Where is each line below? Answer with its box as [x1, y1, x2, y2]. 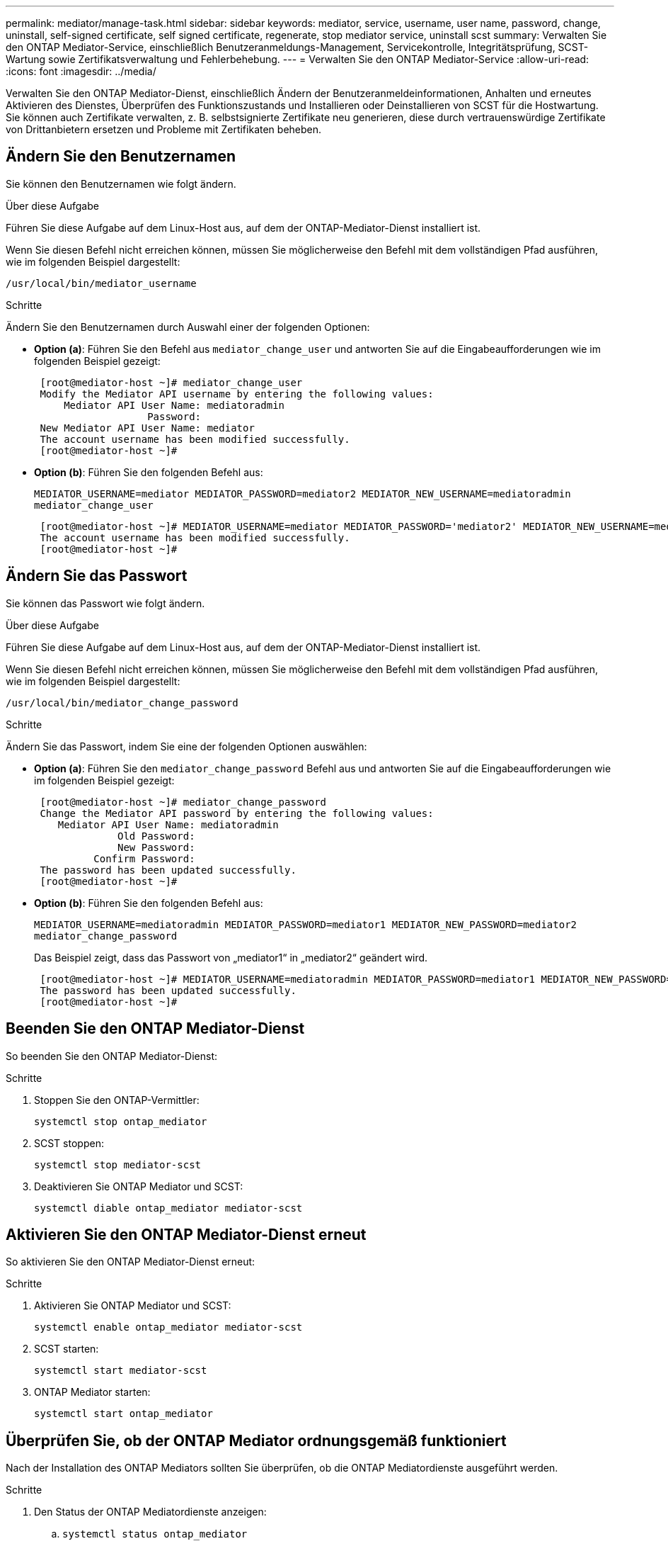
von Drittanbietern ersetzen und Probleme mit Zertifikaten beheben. [6, 123, 322, 135]
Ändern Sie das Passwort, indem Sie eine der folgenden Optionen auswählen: [6, 740, 367, 752]
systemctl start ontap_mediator [34, 1408, 213, 1420]
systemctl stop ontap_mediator [34, 1115, 207, 1127]
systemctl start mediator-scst [34, 1365, 207, 1377]
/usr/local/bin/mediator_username [6, 277, 197, 289]
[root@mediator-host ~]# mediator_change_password [40, 796, 327, 808]
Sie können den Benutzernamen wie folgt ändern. [6, 177, 236, 190]
